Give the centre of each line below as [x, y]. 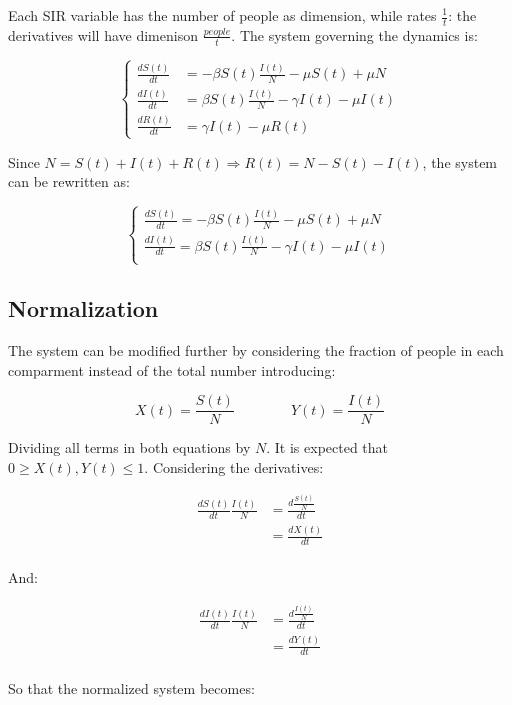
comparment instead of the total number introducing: [172, 369]
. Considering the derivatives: [234, 466]
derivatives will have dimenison [103, 34]
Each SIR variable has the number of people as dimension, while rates [222, 15]
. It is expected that [327, 447]
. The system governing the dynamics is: [354, 34]
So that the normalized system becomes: [131, 687]
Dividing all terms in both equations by [129, 447]
